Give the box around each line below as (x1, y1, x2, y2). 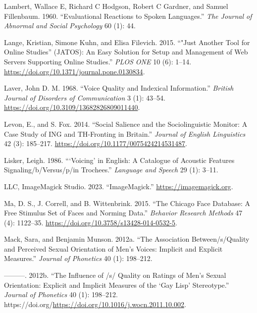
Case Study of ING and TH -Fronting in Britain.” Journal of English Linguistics (4, 128, 246, 139)
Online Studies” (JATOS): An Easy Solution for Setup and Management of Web (4, 47, 248, 57)
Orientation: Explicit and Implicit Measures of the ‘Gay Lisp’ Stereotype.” (4, 279, 229, 290)
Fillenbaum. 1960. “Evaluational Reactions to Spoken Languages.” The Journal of (4, 10, 252, 21)
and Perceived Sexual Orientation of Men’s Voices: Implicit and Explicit (4, 243, 223, 254)
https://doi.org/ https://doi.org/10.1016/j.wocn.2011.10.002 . (4, 299, 186, 309)
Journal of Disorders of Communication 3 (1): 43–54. (4, 92, 165, 103)
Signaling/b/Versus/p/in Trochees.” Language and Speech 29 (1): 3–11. (4, 164, 218, 175)
